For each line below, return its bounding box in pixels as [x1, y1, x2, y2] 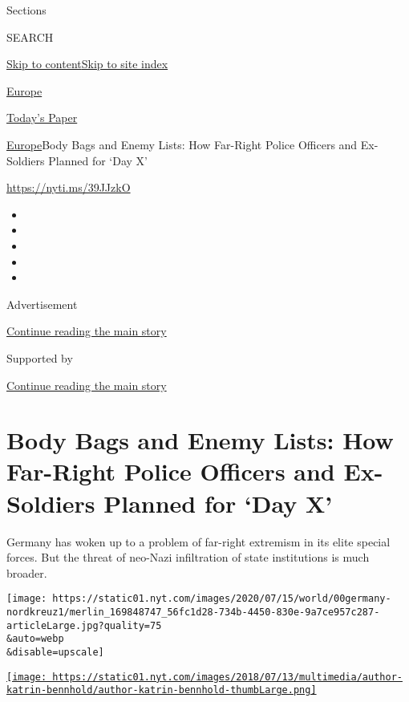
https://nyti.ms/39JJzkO [6, 179, 131, 196]
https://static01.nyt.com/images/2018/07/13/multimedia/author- [52, 671, 403, 683]
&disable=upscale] [6, 647, 104, 658]
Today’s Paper [6, 109, 78, 126]
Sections [6, 2, 47, 18]
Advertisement [6, 295, 78, 312]
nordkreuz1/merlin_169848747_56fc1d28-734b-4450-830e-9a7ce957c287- [6, 607, 380, 619]
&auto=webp [6, 633, 64, 645]
